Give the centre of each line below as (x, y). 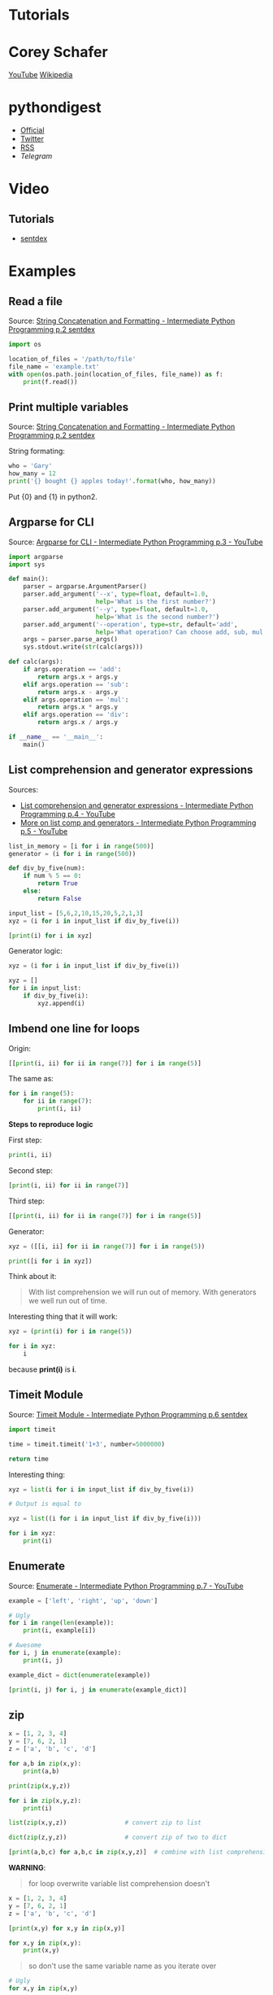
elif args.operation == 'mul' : (76, 700)
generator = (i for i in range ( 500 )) (72, 853)
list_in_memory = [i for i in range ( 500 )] (81, 846)
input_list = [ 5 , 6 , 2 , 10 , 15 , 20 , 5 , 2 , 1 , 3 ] (76, 913)
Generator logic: (36, 951)
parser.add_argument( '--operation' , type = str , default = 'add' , (130, 624)
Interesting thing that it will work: (63, 1316)
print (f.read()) (51, 382)
